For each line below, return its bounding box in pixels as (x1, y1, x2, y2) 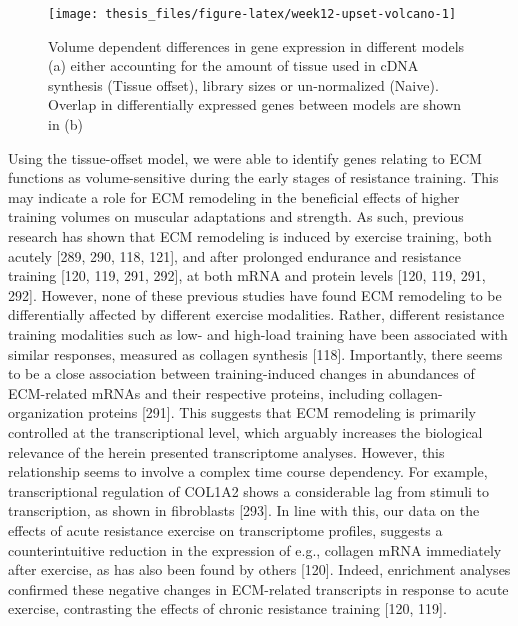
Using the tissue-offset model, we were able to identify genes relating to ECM (8, 147, 482, 168)
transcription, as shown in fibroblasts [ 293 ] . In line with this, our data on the (8, 500, 480, 521)
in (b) (48, 114, 84, 135)
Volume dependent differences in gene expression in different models (48, 35, 465, 56)
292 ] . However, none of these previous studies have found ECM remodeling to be (8, 284, 502, 305)
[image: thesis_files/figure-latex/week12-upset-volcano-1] (48, 7, 457, 21)
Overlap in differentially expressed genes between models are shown (48, 94, 462, 115)
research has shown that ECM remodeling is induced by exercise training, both (8, 226, 492, 246)
